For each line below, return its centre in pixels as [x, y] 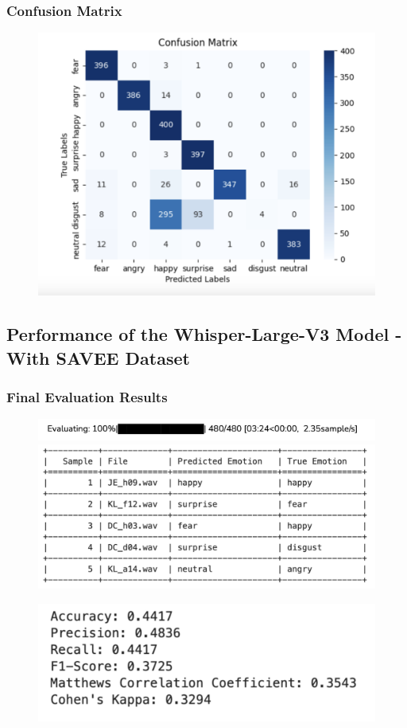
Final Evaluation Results [87, 396]
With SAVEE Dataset [98, 357]
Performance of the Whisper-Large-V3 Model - [204, 334]
